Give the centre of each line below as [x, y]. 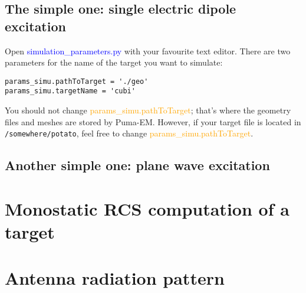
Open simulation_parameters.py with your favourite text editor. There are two [148, 51]
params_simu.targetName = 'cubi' [70, 91]
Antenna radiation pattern [115, 278]
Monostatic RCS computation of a [147, 208]
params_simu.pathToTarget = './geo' [77, 81]
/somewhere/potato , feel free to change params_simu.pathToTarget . [129, 133]
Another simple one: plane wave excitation [137, 165]
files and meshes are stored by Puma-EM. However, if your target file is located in [153, 121]
